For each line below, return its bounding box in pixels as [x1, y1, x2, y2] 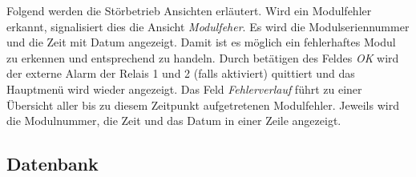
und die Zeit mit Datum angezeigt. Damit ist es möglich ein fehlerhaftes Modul [6, 34, 396, 50]
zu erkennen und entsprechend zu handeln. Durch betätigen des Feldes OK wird [6, 49, 399, 66]
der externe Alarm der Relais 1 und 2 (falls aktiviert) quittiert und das [6, 65, 355, 82]
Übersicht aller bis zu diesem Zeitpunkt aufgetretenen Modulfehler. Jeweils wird [6, 96, 399, 113]
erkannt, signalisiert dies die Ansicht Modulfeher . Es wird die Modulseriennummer [6, 18, 410, 34]
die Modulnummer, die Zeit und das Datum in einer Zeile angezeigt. [6, 112, 341, 129]
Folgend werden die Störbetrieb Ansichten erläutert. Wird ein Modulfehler [6, 2, 372, 18]
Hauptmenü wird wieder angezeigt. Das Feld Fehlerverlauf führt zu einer [6, 80, 362, 97]
